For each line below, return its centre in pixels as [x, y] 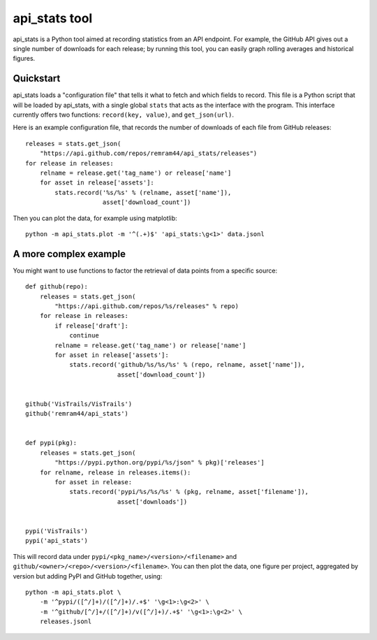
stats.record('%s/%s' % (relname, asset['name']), [143, 192]
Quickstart [37, 79]
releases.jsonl [66, 621]
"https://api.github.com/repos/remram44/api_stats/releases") [148, 153]
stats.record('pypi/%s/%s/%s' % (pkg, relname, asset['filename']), [189, 492]
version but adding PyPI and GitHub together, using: [88, 576]
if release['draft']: [92, 326]
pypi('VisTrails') [57, 531]
